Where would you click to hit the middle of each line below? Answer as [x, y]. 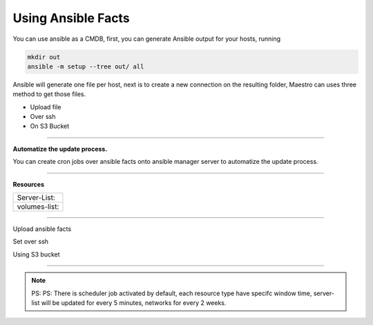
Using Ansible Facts [71, 18]
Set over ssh [30, 241]
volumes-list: [38, 207]
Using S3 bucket [36, 254]
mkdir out [44, 57]
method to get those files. [49, 94]
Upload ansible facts [42, 229]
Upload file [46, 106]
